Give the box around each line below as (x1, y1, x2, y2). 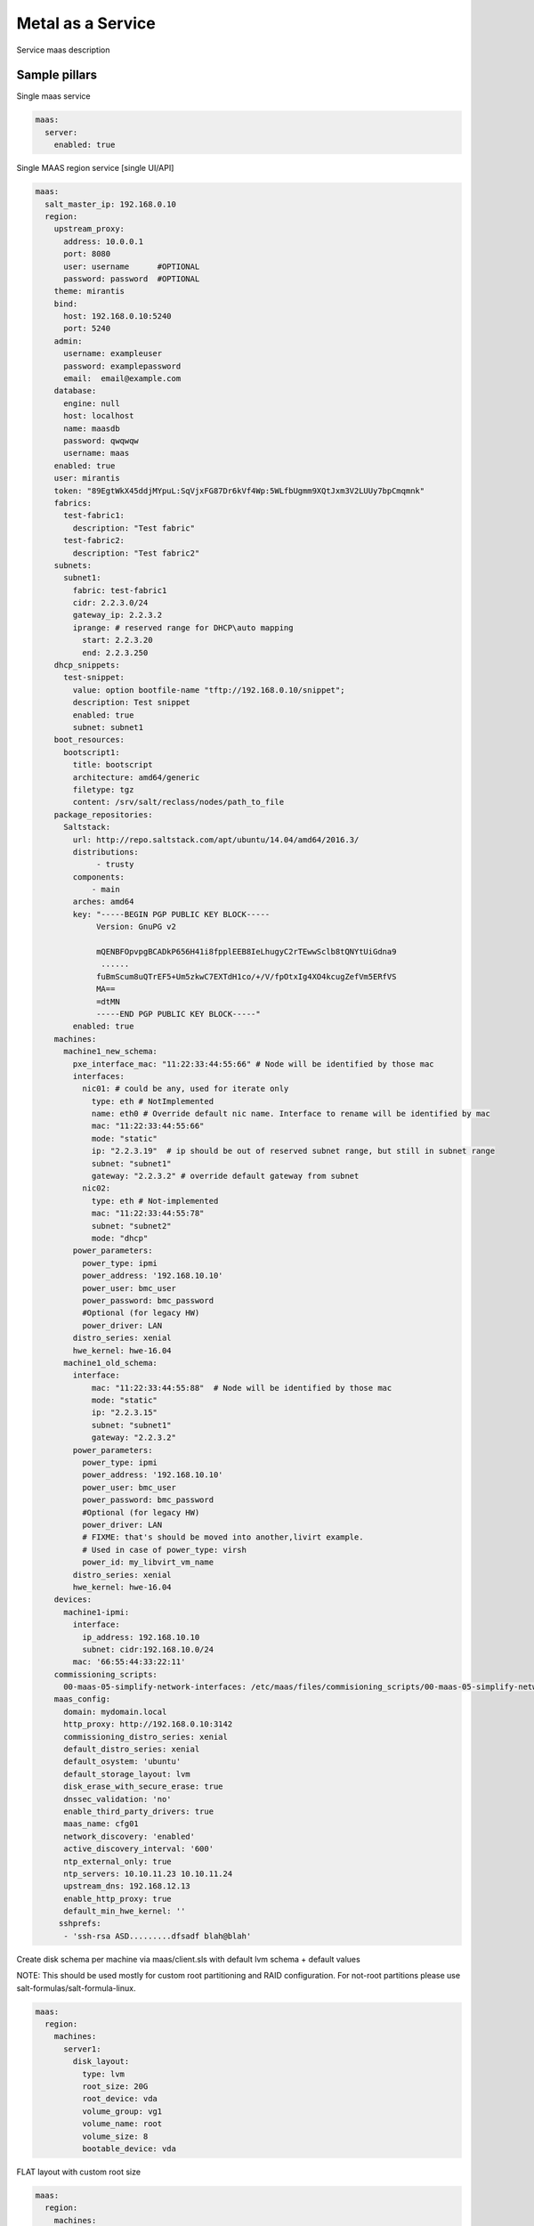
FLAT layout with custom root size (16, 2166, 142, 2177)
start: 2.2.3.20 (81, 635, 153, 646)
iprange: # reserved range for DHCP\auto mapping (72, 622, 294, 632)
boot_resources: (53, 735, 125, 745)
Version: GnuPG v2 (96, 922, 177, 932)
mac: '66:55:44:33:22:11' (72, 1657, 186, 1667)
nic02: (81, 1183, 111, 1193)
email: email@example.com (63, 374, 182, 384)
